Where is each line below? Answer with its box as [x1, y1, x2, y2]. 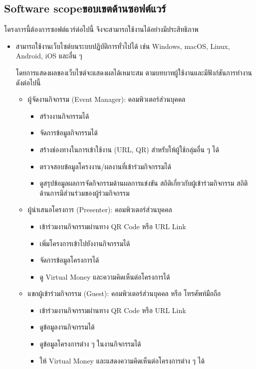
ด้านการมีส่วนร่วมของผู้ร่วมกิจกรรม [39, 187, 130, 198]
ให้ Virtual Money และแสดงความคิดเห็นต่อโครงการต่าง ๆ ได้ [39, 355, 205, 366]
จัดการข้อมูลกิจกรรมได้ [39, 127, 98, 138]
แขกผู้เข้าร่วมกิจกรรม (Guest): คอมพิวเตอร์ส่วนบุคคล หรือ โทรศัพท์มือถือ [27, 288, 221, 299]
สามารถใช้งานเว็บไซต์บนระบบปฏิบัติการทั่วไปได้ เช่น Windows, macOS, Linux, [15, 40, 230, 51]
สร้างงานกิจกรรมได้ [39, 110, 89, 121]
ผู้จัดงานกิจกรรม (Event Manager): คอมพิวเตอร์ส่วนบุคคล [27, 94, 186, 104]
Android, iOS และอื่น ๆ [15, 50, 82, 61]
